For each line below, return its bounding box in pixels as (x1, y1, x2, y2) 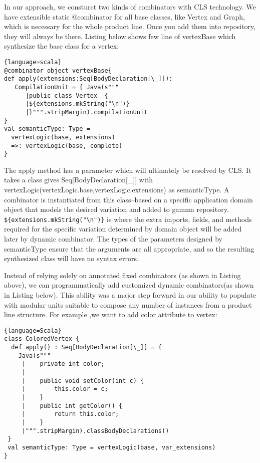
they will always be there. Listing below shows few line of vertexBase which (4, 31, 236, 41)
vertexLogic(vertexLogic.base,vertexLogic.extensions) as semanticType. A (4, 184, 229, 195)
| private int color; (22, 360, 105, 368)
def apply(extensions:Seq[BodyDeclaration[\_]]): (4, 75, 173, 83)
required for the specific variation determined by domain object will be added (4, 223, 242, 234)
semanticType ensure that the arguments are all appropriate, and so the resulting (4, 243, 254, 254)
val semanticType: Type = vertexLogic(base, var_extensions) (8, 444, 216, 451)
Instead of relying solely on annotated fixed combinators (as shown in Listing (4, 270, 241, 280)
